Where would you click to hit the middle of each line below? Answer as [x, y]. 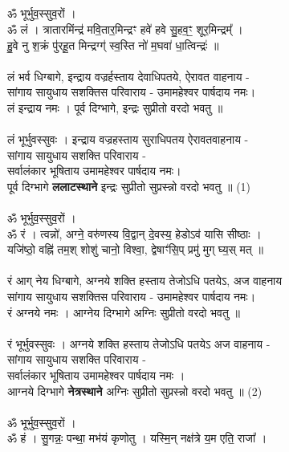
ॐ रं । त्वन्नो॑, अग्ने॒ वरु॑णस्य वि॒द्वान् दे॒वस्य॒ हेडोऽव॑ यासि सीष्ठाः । [134, 233]
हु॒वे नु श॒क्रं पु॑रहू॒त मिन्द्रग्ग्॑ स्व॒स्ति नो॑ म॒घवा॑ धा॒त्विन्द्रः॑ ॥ [113, 45]
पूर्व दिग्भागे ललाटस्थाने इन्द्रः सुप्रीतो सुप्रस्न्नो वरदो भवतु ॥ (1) [129, 186]
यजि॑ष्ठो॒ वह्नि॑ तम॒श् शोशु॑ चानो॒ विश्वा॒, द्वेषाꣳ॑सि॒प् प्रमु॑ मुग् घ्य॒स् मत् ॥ [135, 249]
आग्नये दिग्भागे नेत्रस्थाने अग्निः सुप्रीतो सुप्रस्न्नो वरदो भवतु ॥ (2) [135, 391]
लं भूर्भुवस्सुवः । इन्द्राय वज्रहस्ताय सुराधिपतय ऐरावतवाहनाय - [128, 139]
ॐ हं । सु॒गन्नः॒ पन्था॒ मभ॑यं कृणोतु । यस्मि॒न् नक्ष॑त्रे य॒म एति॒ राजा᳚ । [137, 438]
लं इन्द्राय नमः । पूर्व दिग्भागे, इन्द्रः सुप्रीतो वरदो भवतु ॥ [115, 107]
